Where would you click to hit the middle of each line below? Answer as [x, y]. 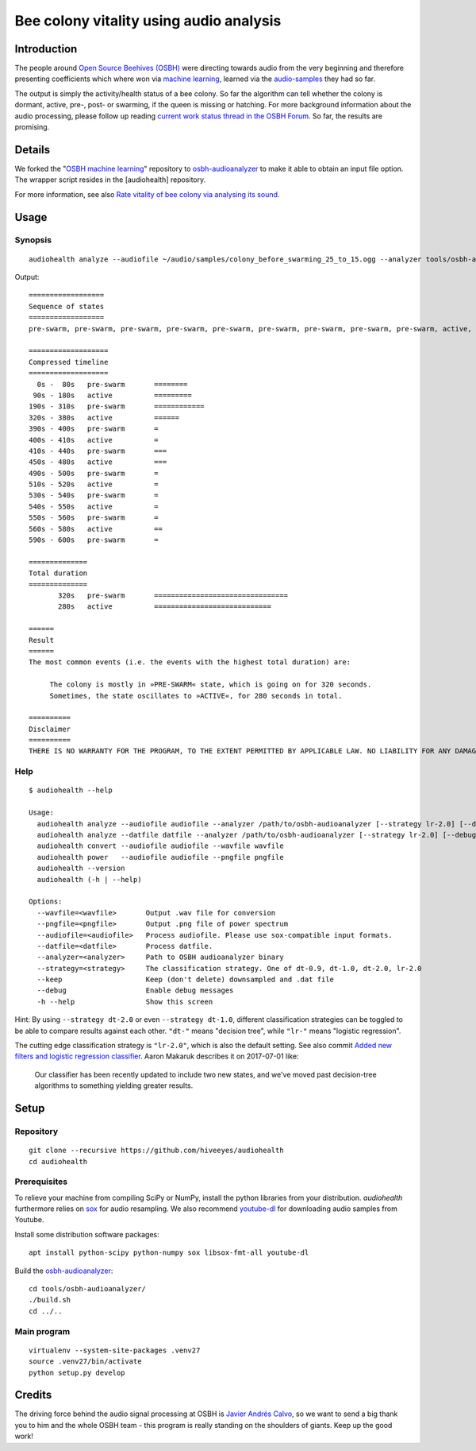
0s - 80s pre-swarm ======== [112, 384]
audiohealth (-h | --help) [89, 879]
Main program [42, 1331]
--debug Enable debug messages [135, 991]
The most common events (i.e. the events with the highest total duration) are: [190, 662]
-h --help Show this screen [125, 1002]
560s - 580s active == [96, 529]
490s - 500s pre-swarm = [94, 473]
